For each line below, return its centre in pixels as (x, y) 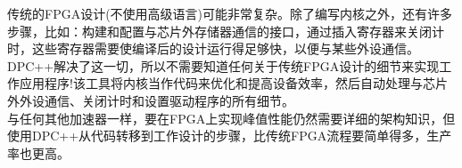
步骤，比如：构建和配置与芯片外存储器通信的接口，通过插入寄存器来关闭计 (226, 31)
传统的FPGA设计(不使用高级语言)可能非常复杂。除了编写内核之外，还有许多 (230, 13)
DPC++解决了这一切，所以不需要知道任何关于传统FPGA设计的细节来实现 (223, 65)
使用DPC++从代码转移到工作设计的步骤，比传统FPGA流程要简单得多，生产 (230, 136)
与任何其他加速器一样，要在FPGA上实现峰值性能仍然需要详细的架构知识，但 (231, 118)
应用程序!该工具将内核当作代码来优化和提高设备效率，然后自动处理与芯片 (233, 83)
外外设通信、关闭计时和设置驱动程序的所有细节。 (151, 100)
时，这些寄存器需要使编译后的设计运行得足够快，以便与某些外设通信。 (213, 48)
